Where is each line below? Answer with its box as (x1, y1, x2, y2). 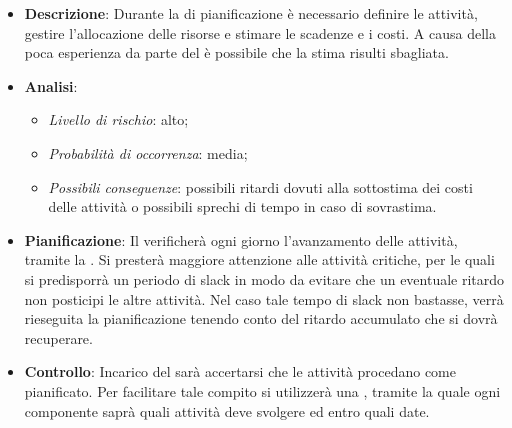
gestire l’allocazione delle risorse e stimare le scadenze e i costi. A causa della (24, 22, 496, 43)
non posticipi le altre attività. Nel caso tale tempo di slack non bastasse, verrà (24, 288, 504, 309)
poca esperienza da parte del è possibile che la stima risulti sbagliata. (24, 42, 449, 63)
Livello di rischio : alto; (48, 109, 189, 130)
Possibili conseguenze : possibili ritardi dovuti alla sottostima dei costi (48, 176, 473, 197)
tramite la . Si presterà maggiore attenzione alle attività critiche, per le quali (24, 249, 495, 270)
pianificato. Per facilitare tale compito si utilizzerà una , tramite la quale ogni (24, 380, 501, 401)
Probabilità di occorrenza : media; (48, 142, 248, 163)
